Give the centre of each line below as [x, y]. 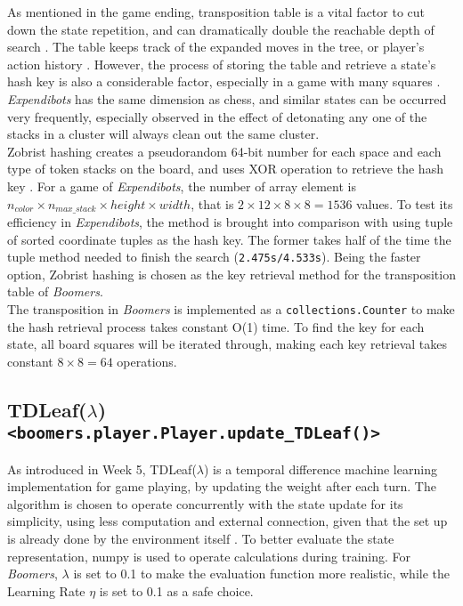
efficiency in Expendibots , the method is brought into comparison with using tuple [230, 221]
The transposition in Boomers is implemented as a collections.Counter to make [231, 309]
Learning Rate [46, 590]
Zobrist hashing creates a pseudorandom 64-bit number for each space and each [224, 151]
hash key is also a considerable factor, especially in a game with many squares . [224, 81]
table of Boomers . [55, 291]
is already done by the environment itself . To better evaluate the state [201, 538]
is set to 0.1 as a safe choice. [176, 590]
